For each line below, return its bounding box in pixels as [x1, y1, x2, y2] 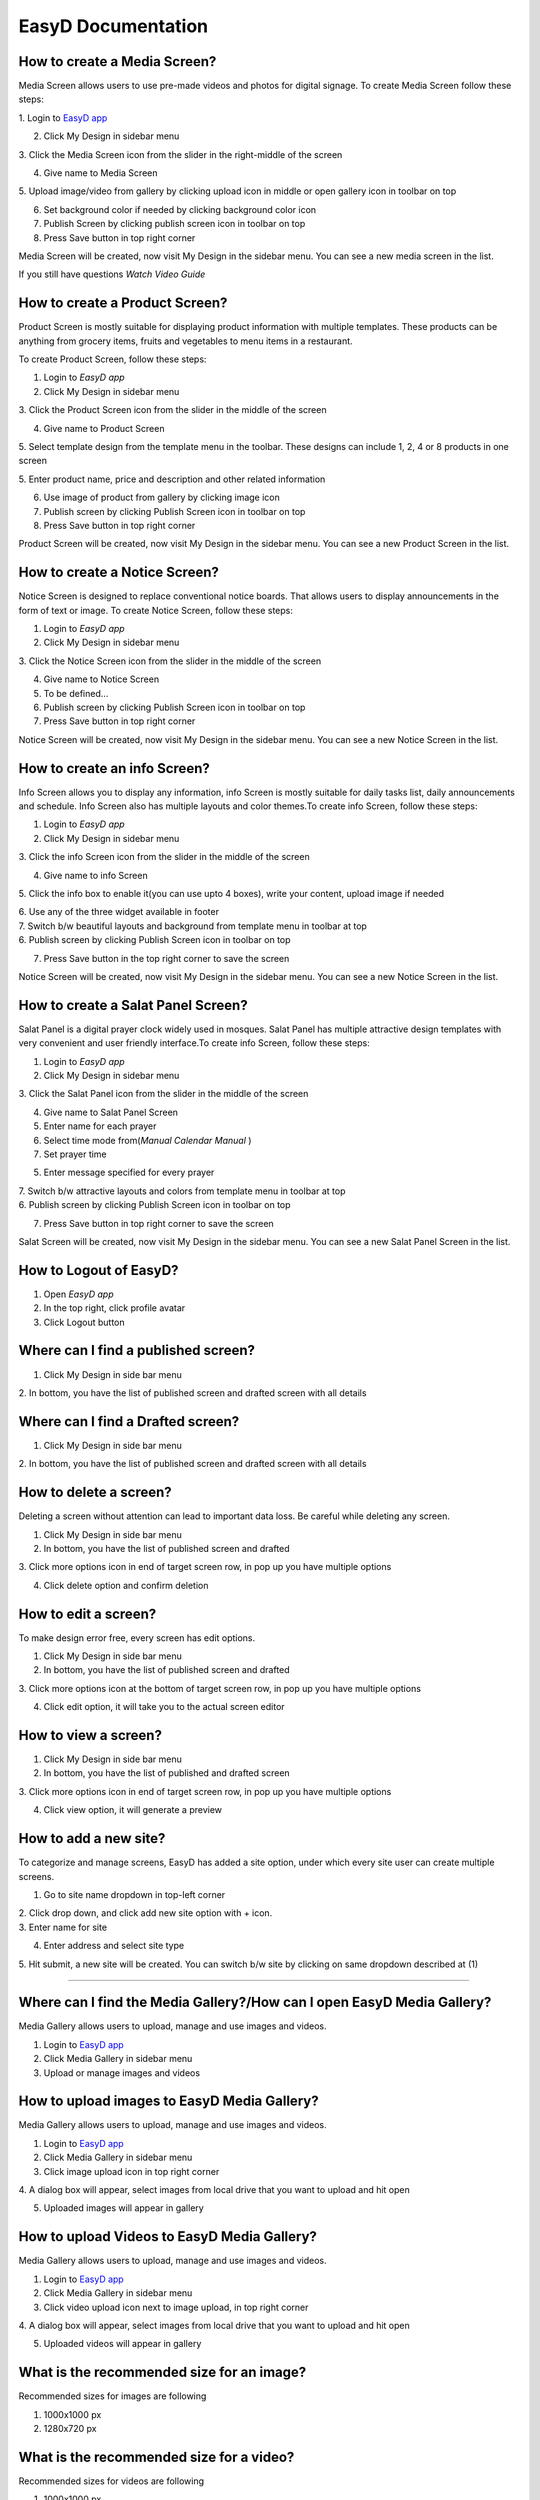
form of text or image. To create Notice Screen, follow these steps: [18, 604, 294, 616]
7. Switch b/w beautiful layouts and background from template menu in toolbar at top [18, 920, 367, 932]
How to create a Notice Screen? [18, 564, 219, 581]
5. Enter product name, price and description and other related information [18, 473, 326, 485]
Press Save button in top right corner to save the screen [43, 1217, 274, 1229]
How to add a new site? [18, 1830, 166, 1847]
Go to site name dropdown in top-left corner [43, 1888, 226, 1900]
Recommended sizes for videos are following [18, 2475, 205, 2487]
